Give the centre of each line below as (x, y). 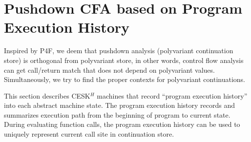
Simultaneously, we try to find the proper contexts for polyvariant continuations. (125, 79)
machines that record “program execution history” (172, 95)
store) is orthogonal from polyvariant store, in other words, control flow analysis (124, 60)
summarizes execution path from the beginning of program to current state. (117, 114)
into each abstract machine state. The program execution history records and (120, 105)
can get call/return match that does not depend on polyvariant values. (109, 70)
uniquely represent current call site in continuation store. (89, 134)
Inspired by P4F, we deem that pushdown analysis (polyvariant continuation (119, 51)
